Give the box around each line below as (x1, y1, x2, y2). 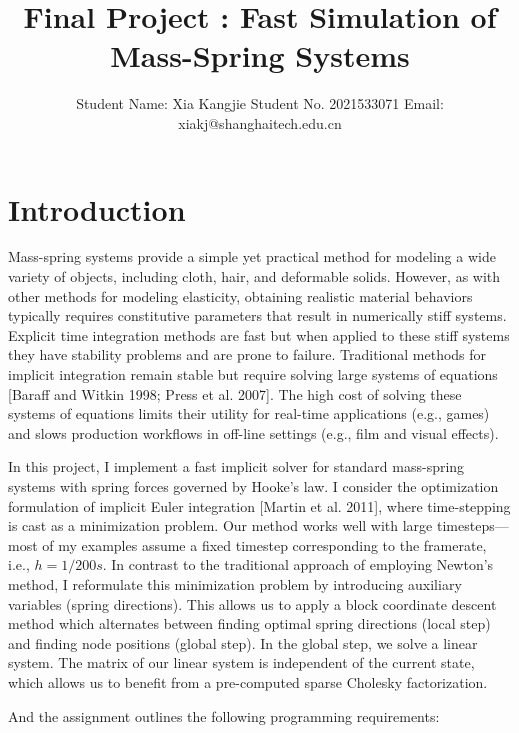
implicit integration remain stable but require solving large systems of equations (8, 364, 498, 384)
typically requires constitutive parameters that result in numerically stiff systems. (8, 305, 507, 326)
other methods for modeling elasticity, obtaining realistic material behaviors (8, 285, 473, 306)
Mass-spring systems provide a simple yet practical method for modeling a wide (8, 246, 496, 267)
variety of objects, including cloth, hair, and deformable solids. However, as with (8, 266, 501, 287)
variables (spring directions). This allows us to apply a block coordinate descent (8, 593, 497, 614)
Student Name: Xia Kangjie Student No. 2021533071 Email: (76, 93, 444, 114)
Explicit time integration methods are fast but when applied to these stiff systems (8, 324, 510, 345)
